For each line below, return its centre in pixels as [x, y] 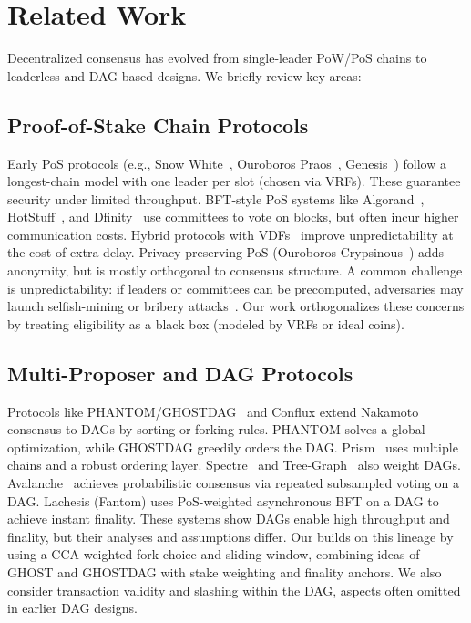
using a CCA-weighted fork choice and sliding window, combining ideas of [214, 554]
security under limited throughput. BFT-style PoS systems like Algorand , [216, 198]
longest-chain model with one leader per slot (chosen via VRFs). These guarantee [234, 181]
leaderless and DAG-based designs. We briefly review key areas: [184, 75]
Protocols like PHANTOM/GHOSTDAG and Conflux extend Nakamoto [213, 411]
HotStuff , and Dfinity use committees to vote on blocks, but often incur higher [233, 217]
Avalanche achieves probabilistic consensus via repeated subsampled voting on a [234, 483]
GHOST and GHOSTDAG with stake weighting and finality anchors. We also [225, 572]
